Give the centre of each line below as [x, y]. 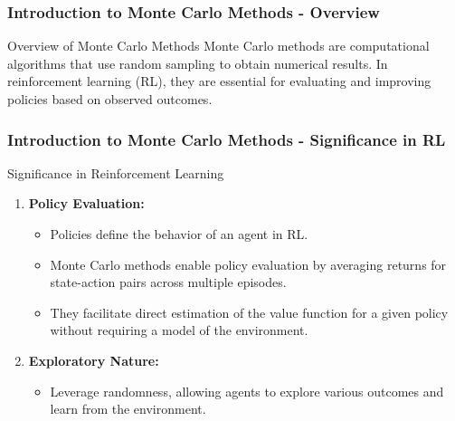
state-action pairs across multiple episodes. [168, 282]
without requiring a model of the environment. [179, 330]
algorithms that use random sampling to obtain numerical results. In [198, 63]
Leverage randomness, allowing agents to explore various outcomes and [247, 391]
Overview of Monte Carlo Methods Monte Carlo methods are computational [218, 46]
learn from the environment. [128, 409]
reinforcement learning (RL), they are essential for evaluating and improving [219, 81]
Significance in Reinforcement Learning [116, 172]
